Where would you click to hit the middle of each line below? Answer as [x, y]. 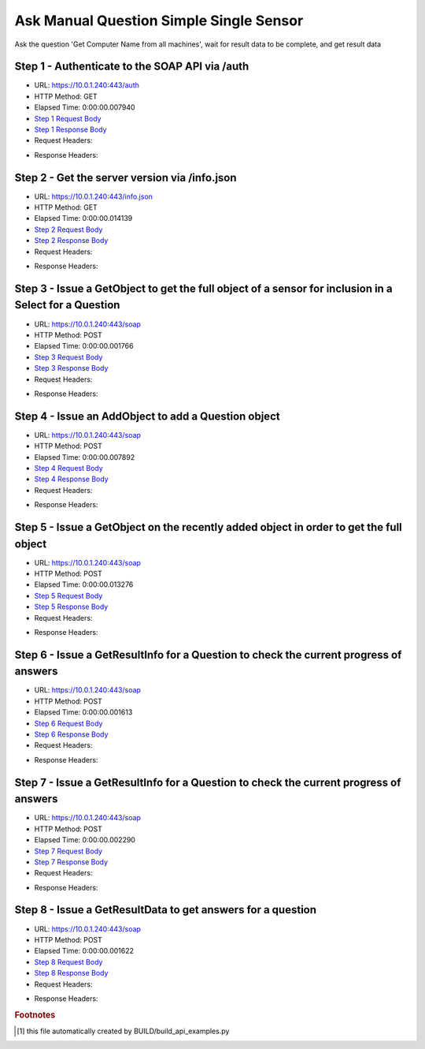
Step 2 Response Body [71, 241]
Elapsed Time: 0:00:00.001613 [83, 712]
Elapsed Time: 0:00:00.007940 [85, 107]
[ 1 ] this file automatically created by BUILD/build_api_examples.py [123, 1031]
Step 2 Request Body [68, 230]
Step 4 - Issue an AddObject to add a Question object [147, 416]
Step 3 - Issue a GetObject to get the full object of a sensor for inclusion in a [203, 288]
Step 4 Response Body [72, 479]
